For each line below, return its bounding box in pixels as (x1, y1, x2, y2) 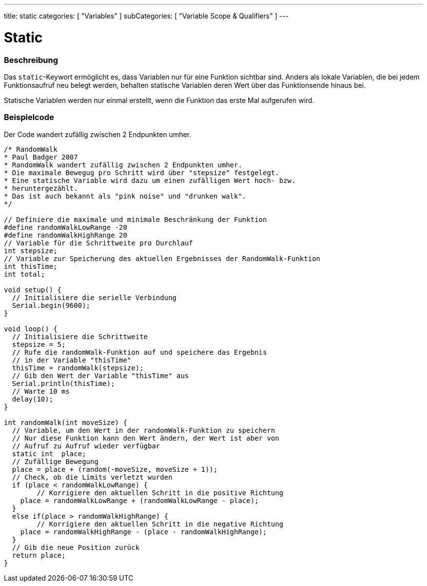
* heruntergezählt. (4, 184, 78, 192)
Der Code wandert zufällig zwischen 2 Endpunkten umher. (4, 130, 192, 139)
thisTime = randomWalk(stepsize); (12, 364, 144, 372)
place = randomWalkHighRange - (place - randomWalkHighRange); (20, 527, 267, 536)
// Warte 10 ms (12, 387, 70, 395)
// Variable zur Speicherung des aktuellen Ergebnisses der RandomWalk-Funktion (4, 254, 321, 263)
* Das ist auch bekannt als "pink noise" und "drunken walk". (4, 192, 247, 200)
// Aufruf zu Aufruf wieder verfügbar (12, 442, 160, 450)
